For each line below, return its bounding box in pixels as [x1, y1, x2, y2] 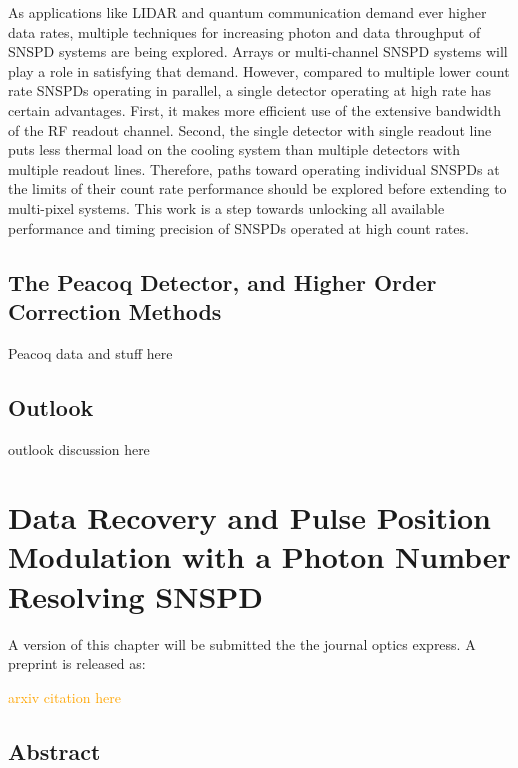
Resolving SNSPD [8, 575, 263, 616]
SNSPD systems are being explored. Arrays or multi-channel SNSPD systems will [8, 41, 508, 62]
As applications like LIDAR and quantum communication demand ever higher [8, 2, 487, 22]
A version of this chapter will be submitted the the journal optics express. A [8, 633, 476, 654]
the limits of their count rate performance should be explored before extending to [8, 178, 507, 199]
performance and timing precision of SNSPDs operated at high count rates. [8, 217, 469, 238]
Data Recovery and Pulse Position [8, 497, 492, 538]
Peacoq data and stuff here [8, 342, 173, 363]
